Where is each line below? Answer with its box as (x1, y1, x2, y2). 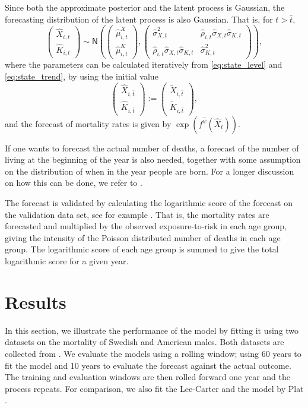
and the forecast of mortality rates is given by (5, 117, 172, 129)
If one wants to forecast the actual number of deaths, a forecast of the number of (5, 141, 299, 154)
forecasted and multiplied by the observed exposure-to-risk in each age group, (5, 220, 287, 232)
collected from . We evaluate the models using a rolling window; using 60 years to (5, 347, 301, 359)
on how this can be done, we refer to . (5, 176, 142, 189)
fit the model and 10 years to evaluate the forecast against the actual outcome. (5, 359, 291, 371)
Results (5, 289, 66, 314)
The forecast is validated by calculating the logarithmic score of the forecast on (5, 197, 293, 209)
